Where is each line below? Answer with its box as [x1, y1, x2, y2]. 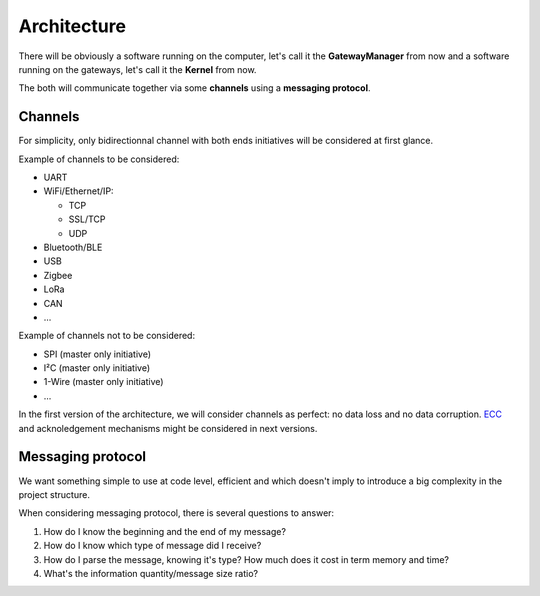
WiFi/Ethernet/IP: [43, 185, 114, 197]
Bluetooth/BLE [43, 241, 103, 253]
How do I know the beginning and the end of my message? [43, 525, 287, 537]
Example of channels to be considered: [18, 153, 180, 165]
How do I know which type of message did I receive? [43, 540, 262, 552]
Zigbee [43, 269, 73, 281]
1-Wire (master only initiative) [43, 376, 164, 388]
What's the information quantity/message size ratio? [43, 567, 259, 579]
